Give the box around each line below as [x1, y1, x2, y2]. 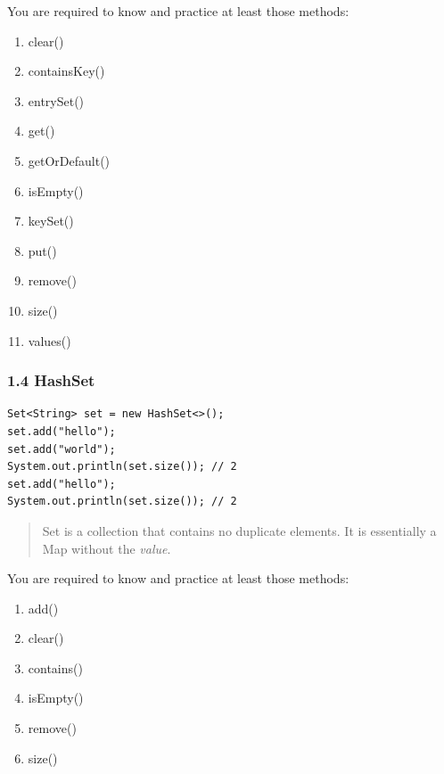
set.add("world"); [7, 442, 116, 456]
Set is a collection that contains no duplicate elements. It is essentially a [42, 521, 437, 539]
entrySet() [28, 91, 85, 110]
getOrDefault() [28, 151, 111, 169]
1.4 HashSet [7, 369, 95, 391]
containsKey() [28, 62, 105, 80]
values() [28, 331, 71, 350]
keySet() [28, 211, 74, 230]
